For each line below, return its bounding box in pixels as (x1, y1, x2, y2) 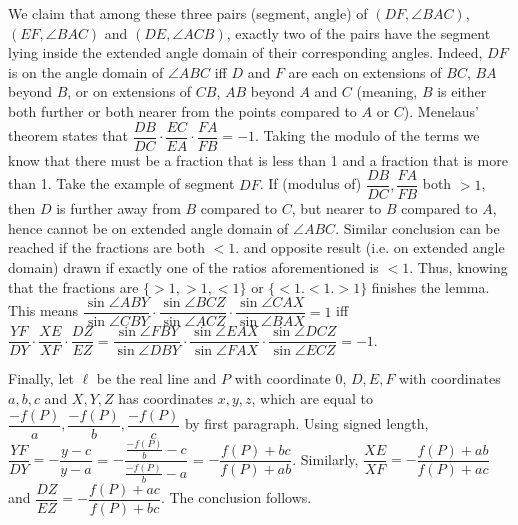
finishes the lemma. (371, 276, 490, 297)
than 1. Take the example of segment (8, 173, 235, 194)
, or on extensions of (67, 81, 192, 102)
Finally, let (8, 368, 74, 389)
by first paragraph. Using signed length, (184, 413, 429, 434)
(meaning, (356, 81, 418, 102)
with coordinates (399, 368, 501, 389)
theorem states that (8, 125, 128, 146)
